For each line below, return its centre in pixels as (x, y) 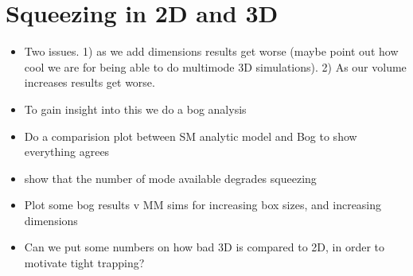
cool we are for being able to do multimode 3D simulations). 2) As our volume (215, 66)
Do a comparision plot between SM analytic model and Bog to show (191, 136)
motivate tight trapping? (84, 263)
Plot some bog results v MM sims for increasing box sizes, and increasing (203, 205)
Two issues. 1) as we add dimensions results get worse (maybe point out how (211, 51)
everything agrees (67, 152)
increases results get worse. (90, 82)
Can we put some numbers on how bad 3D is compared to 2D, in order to (205, 247)
